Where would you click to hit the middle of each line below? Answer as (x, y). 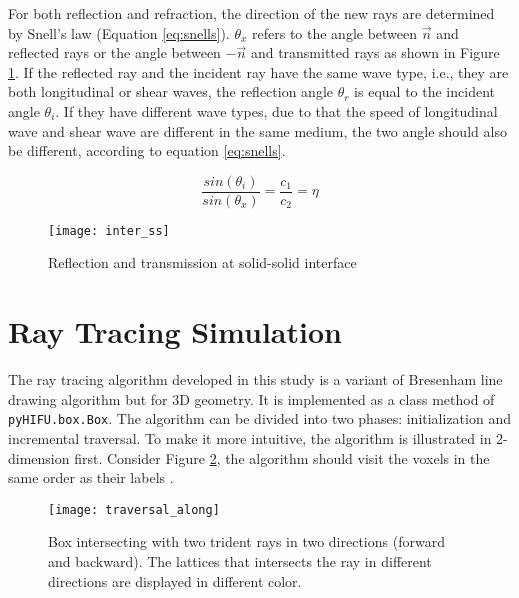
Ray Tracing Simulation (175, 331)
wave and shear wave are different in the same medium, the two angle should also (257, 130)
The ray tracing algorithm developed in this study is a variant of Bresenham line (255, 379)
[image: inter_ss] (109, 230)
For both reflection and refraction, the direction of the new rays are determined (251, 13)
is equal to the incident (424, 91)
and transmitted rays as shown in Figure (375, 52)
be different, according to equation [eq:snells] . (147, 150)
